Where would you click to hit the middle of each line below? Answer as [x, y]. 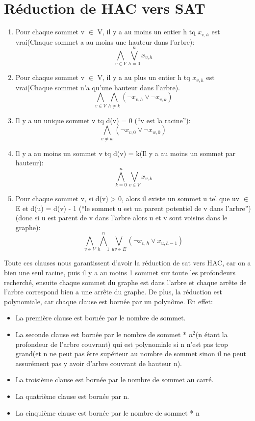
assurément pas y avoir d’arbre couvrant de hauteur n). [99, 363]
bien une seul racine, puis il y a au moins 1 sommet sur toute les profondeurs [120, 272]
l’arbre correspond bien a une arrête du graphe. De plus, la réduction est [113, 292]
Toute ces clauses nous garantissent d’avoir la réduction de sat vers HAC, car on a [127, 263]
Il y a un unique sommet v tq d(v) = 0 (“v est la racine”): [103, 120]
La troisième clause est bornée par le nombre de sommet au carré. [115, 380]
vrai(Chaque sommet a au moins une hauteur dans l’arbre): [105, 41]
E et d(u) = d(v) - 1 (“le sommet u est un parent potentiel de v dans [119, 208]
